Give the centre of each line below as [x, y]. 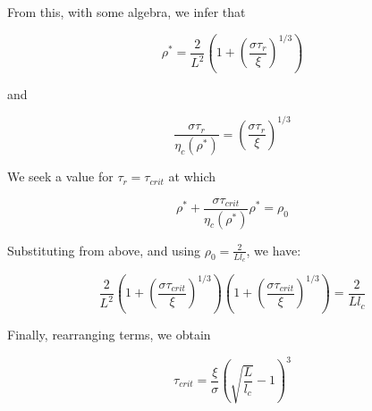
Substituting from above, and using [104, 250]
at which [192, 176]
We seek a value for [60, 176]
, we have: [274, 250]
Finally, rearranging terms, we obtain [109, 334]
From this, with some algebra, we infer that [127, 12]
